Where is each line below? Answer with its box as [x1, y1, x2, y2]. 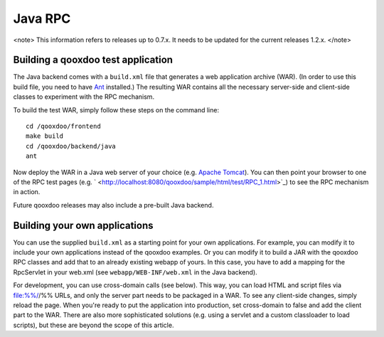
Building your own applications [13, 219, 154, 231]
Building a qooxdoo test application [13, 54, 174, 66]
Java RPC [13, 11, 71, 26]
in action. [13, 188, 41, 196]
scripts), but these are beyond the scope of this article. [13, 321, 174, 329]
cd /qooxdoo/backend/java [26, 142, 117, 150]
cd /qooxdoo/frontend [26, 122, 101, 131]
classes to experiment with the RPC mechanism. [13, 92, 155, 101]
